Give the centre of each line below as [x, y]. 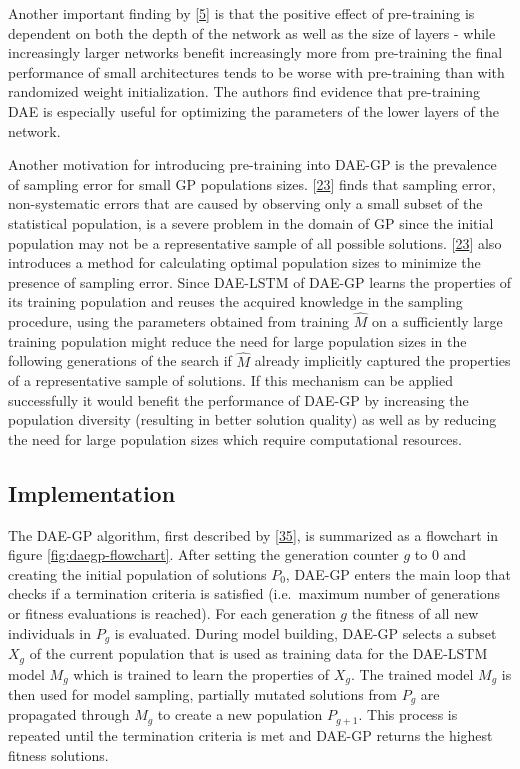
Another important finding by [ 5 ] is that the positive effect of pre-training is [241, 13]
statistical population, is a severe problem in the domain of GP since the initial [251, 222]
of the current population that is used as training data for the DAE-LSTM [258, 653]
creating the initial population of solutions [137, 573]
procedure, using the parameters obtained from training [179, 321]
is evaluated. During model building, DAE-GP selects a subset [305, 632]
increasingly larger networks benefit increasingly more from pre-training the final [255, 52]
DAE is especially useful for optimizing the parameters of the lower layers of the [253, 110]
